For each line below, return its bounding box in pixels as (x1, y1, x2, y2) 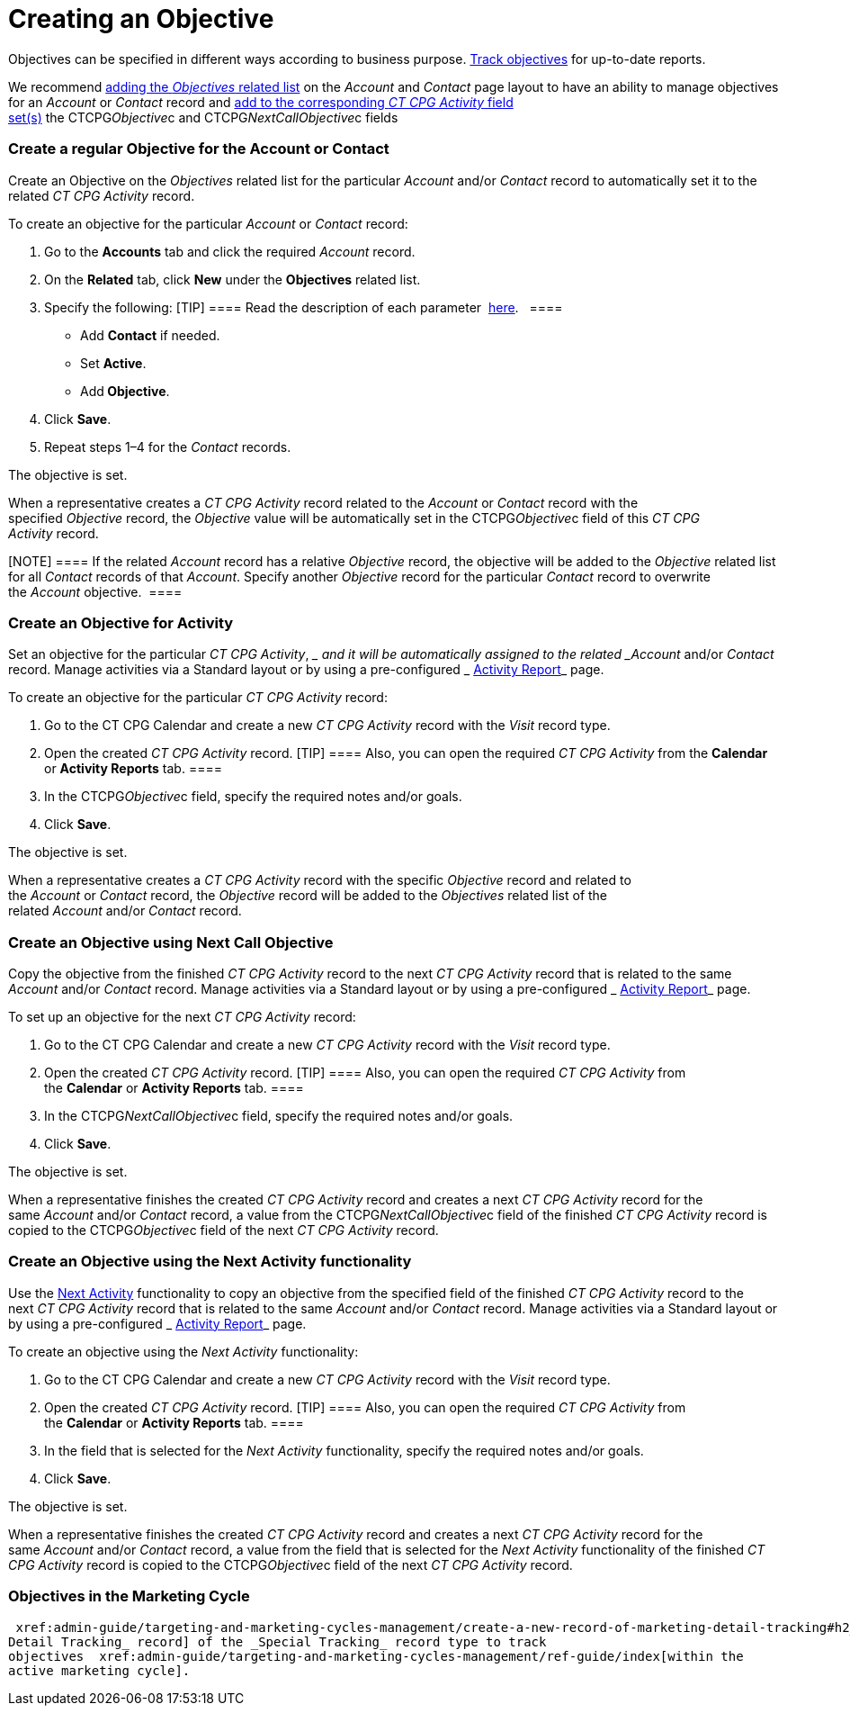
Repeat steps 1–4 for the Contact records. (44, 438, 291, 455)
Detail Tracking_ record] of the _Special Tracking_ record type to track (8, 1634, 547, 1649)
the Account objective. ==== (8, 583, 183, 600)
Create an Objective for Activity (8, 613, 234, 632)
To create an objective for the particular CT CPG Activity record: (8, 690, 388, 706)
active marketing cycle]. (8, 1663, 191, 1678)
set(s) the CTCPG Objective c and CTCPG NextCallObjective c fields (8, 109, 398, 125)
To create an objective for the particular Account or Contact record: (8, 215, 408, 231)
